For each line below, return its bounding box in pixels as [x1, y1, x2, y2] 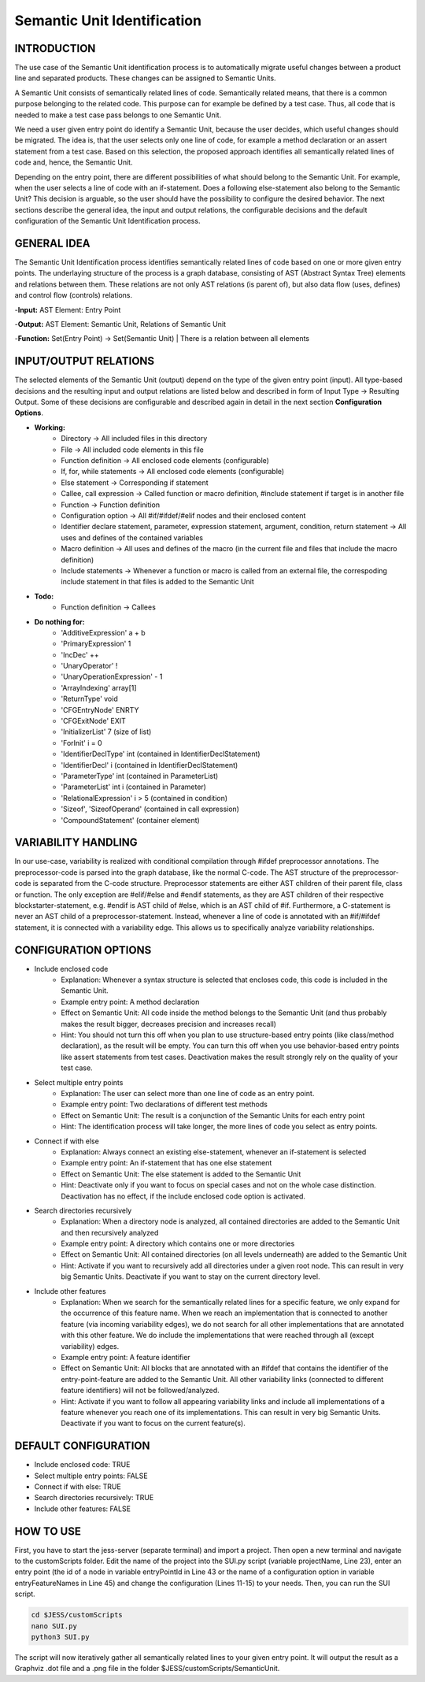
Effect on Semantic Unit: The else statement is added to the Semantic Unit [61, 1169, 301, 1179]
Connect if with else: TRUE [34, 1482, 121, 1491]
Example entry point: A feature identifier [61, 1352, 190, 1362]
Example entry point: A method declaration [61, 997, 200, 1006]
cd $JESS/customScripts [31, 1610, 124, 1620]
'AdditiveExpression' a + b [61, 628, 146, 637]
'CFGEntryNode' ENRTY [61, 705, 139, 714]
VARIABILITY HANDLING [14, 835, 138, 850]
